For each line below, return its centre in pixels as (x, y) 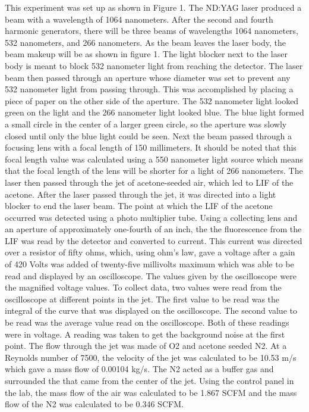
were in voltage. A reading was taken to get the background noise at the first (145, 334)
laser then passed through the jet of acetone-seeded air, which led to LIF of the (149, 182)
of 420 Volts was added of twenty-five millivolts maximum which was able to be (149, 264)
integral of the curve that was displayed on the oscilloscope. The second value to (151, 310)
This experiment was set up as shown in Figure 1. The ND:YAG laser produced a (153, 7)
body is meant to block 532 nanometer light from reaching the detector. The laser (154, 65)
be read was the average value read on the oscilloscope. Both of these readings (147, 322)
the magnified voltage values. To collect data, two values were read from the (143, 287)
